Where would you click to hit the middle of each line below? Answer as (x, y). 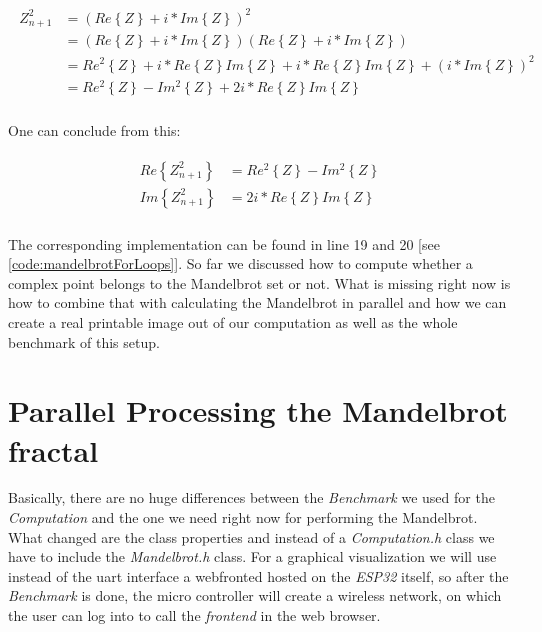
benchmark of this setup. (84, 341)
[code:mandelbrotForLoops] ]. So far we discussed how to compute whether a (240, 263)
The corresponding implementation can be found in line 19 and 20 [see (224, 243)
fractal (53, 449)
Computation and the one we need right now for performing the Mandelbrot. (243, 517)
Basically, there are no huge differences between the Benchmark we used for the (251, 497)
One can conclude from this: (94, 130)
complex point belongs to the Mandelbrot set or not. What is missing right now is (259, 282)
